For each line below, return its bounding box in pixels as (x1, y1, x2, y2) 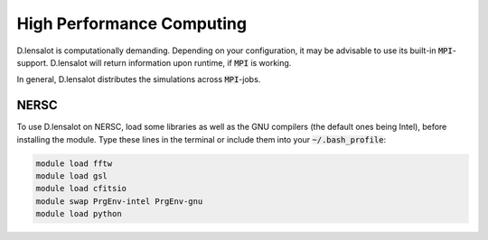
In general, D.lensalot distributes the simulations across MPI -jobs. (16, 74, 261, 85)
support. (16, 57, 49, 68)
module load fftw (35, 158, 113, 169)
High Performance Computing (16, 14, 248, 33)
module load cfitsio (35, 183, 127, 194)
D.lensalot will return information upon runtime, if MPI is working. (50, 57, 292, 68)
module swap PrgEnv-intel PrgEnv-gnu (35, 196, 203, 207)
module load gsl (35, 171, 108, 180)
